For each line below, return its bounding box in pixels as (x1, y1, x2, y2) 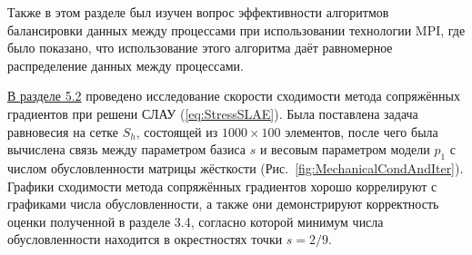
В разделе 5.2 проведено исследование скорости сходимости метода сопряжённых (7, 86, 460, 105)
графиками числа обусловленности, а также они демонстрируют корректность (7, 194, 439, 213)
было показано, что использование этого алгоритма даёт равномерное (7, 38, 393, 57)
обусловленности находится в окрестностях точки (7, 230, 283, 249)
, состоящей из (136, 122, 218, 141)
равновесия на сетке (7, 122, 118, 141)
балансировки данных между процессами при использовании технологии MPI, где (7, 20, 466, 39)
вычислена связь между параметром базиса (7, 140, 246, 159)
